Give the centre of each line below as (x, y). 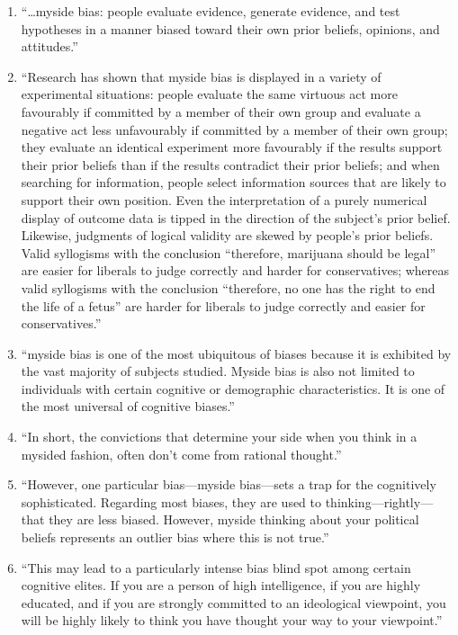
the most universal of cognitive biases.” (128, 406)
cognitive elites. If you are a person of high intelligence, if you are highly (221, 585)
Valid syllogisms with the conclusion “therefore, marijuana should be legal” (228, 252)
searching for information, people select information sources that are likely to (233, 182)
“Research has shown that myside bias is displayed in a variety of (201, 76)
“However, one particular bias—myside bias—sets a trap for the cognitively (229, 484)
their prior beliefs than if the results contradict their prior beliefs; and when (230, 164)
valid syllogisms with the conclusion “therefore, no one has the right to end (228, 287)
